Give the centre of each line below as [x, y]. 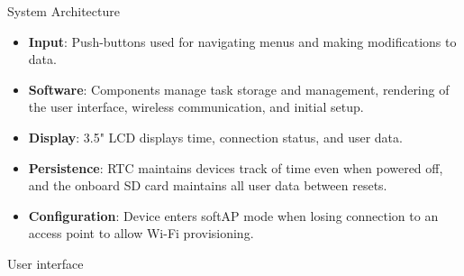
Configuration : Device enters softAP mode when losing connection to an [233, 215]
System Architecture [64, 11]
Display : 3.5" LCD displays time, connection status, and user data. [215, 137]
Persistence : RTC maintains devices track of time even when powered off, [236, 167]
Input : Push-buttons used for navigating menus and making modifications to [242, 41]
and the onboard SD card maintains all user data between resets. [208, 185]
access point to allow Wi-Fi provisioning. [141, 233]
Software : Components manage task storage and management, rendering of [239, 89]
